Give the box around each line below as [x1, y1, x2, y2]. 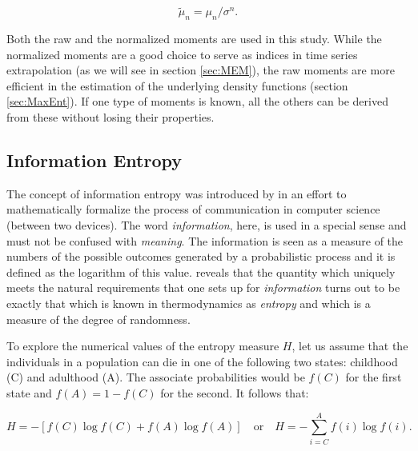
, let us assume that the [291, 337, 408, 354]
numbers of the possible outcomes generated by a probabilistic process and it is [6, 248, 396, 265]
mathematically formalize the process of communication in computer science [6, 201, 380, 218]
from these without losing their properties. [6, 108, 215, 125]
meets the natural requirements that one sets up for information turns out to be [6, 279, 400, 296]
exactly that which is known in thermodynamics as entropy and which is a [6, 294, 371, 311]
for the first [345, 369, 402, 385]
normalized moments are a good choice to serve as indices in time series [6, 46, 358, 62]
